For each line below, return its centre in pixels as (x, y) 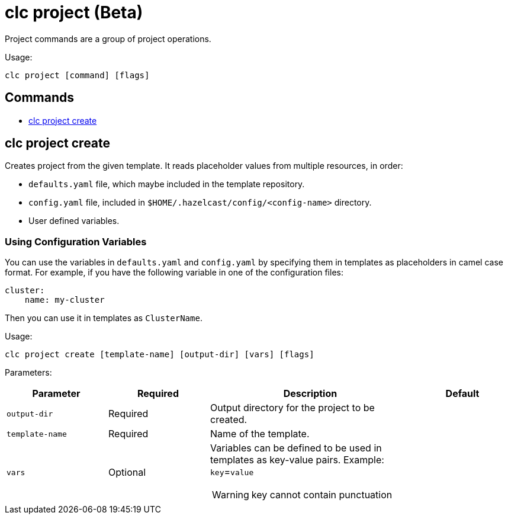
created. (229, 420)
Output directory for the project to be (292, 408)
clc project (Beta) (74, 12)
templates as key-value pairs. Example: (297, 460)
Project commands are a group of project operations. (108, 39)
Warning (231, 495)
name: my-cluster (65, 300)
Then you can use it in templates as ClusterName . (104, 318)
